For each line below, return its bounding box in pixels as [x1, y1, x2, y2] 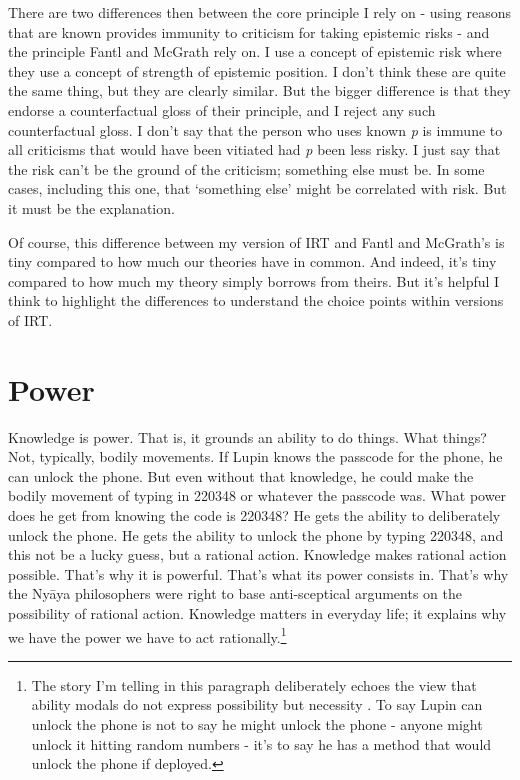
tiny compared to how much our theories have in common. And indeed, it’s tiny [8, 251, 497, 272]
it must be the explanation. [8, 197, 175, 218]
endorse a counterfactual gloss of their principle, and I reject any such [8, 99, 436, 120]
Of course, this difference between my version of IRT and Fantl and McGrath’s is [8, 231, 505, 252]
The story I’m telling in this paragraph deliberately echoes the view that [31, 674, 477, 695]
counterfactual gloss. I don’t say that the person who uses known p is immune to [8, 119, 503, 140]
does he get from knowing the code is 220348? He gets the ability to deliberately [8, 505, 501, 525]
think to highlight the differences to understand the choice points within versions [8, 290, 504, 311]
